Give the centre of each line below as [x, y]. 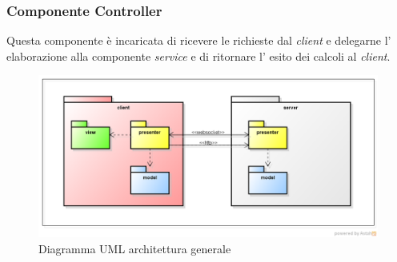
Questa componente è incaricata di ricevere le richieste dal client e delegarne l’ [199, 40]
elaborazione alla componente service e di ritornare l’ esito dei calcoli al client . [198, 56]
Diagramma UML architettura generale [135, 248]
